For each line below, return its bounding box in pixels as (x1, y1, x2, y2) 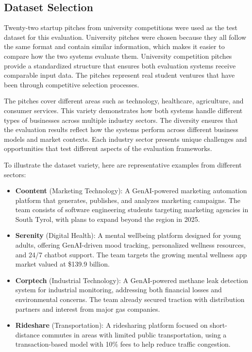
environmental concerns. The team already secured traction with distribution (15, 294, 245, 304)
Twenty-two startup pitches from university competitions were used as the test (4, 22, 237, 33)
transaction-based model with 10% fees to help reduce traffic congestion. (15, 339, 231, 349)
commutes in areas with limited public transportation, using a (42, 329, 227, 339)
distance (15, 329, 40, 339)
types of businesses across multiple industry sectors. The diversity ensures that (4, 115, 238, 125)
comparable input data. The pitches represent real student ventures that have (4, 70, 235, 80)
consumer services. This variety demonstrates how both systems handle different (4, 105, 243, 115)
